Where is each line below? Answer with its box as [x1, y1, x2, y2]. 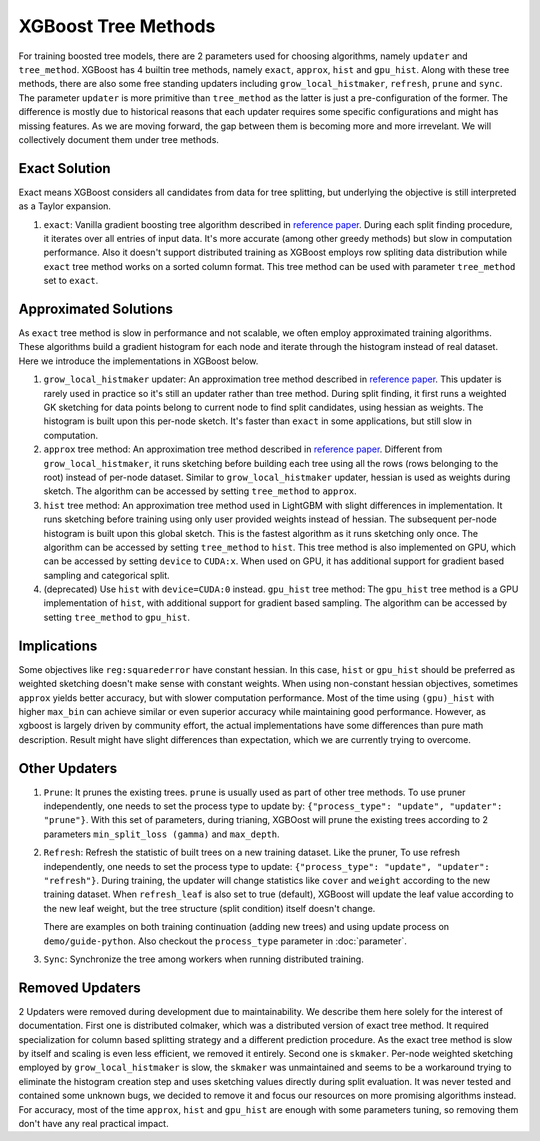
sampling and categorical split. [43, 569, 170, 581]
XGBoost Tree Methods [18, 15, 216, 37]
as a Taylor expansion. [18, 200, 112, 212]
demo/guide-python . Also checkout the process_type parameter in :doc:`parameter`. [43, 935, 407, 947]
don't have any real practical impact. [18, 1117, 169, 1129]
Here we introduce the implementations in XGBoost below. [18, 355, 259, 367]
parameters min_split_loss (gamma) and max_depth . [43, 828, 280, 840]
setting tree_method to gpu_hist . [43, 611, 190, 623]
